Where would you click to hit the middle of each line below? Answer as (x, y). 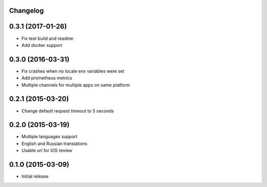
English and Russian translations (54, 144)
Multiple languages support (49, 137)
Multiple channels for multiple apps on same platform (76, 85)
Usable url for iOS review (47, 150)
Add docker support (42, 45)
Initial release (35, 176)
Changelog (26, 11)
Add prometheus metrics (47, 78)
